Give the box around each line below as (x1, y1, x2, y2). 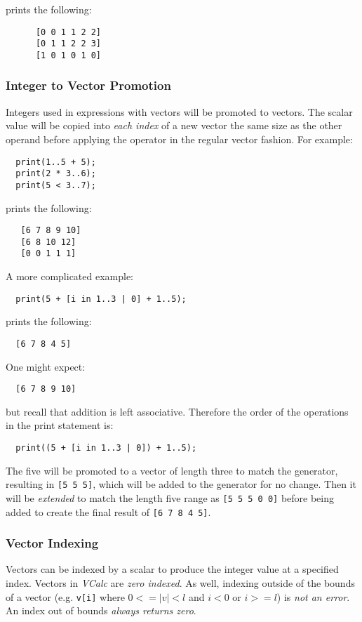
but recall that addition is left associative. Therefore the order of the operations (6, 404, 349, 418)
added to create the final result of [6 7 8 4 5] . (6, 504, 211, 519)
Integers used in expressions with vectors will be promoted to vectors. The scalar (6, 104, 353, 119)
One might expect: (6, 359, 86, 373)
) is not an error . (276, 589, 350, 604)
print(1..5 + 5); (15, 157, 96, 167)
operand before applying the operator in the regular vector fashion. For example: (6, 131, 353, 146)
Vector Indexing (6, 534, 99, 552)
